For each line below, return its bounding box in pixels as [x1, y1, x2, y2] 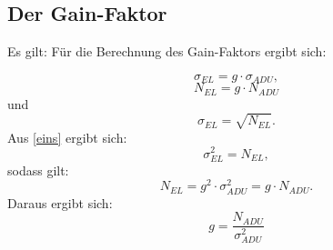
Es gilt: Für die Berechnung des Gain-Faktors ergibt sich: [7, 42, 327, 61]
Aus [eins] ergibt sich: [7, 127, 127, 146]
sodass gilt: [7, 160, 69, 179]
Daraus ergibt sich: [7, 193, 113, 212]
